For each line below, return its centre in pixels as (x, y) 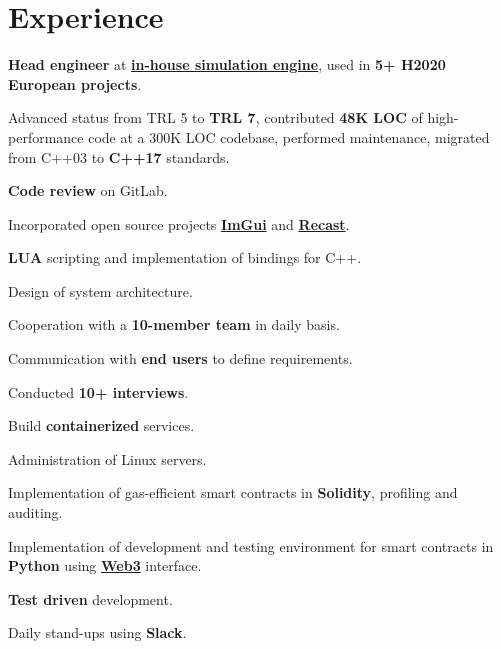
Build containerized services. (101, 425)
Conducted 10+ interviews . (98, 391)
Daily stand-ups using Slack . (97, 632)
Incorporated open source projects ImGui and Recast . (179, 223)
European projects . (75, 83)
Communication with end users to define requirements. (180, 358)
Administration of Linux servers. (107, 458)
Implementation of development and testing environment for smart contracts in (251, 545)
